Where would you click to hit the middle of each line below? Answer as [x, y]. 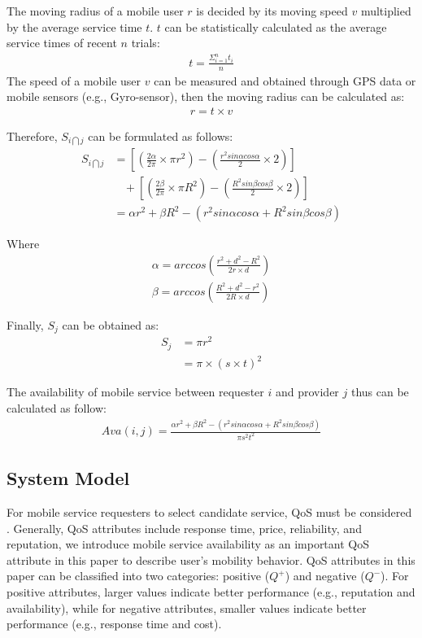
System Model [68, 478]
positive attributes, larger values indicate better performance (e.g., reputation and [211, 592]
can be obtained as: [111, 324]
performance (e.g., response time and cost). [114, 624]
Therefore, [32, 135]
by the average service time [74, 26]
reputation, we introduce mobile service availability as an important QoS [188, 544]
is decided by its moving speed [272, 11]
